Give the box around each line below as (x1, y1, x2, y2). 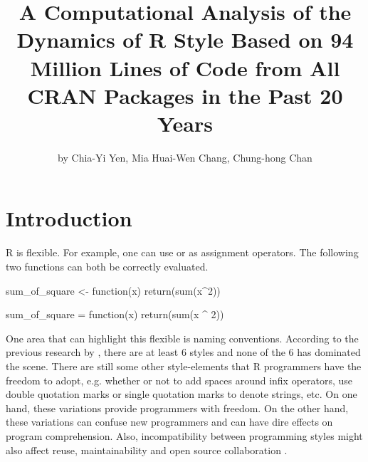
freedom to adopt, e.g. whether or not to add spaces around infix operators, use (6, 372, 353, 387)
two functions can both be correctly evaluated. (6, 259, 209, 273)
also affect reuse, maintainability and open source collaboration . (6, 442, 288, 457)
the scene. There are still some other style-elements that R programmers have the (6, 358, 362, 373)
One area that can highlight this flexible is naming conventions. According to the (6, 330, 359, 345)
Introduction (6, 204, 132, 233)
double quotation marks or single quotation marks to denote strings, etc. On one (6, 387, 357, 401)
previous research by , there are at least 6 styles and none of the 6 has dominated (6, 345, 361, 359)
